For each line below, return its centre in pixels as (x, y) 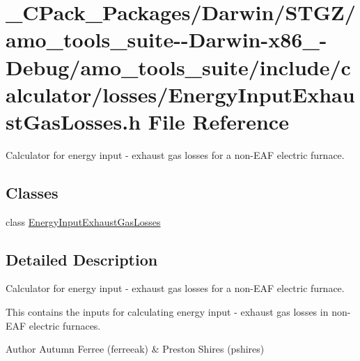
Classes (32, 192)
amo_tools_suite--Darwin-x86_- (166, 39)
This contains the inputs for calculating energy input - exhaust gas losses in (167, 312)
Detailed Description (82, 259)
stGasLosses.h (73, 121)
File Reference (218, 121)
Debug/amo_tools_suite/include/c (178, 67)
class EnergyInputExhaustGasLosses (83, 221)
